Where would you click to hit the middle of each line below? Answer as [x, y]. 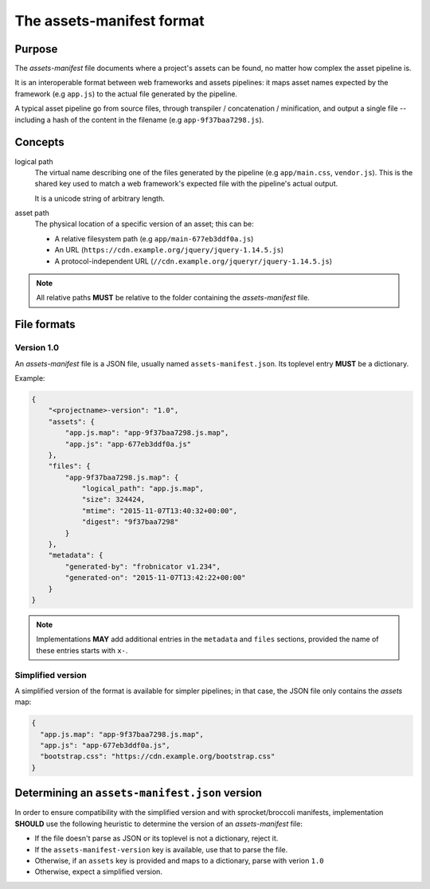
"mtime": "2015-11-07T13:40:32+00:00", [160, 511]
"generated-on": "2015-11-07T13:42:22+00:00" [155, 578]
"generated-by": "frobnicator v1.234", [143, 566]
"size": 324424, [113, 499]
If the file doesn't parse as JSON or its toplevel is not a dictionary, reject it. [156, 838]
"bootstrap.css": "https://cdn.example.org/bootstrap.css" [158, 756]
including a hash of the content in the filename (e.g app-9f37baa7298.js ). [139, 119]
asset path [32, 213]
